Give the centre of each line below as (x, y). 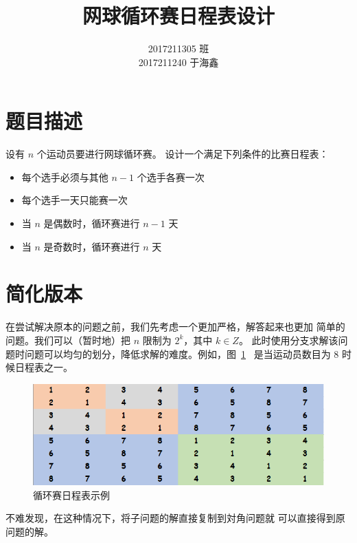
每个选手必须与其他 (65, 177)
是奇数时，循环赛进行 (92, 246)
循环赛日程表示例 (71, 494)
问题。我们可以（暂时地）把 (68, 340)
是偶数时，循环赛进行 (92, 223)
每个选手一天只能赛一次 (74, 200)
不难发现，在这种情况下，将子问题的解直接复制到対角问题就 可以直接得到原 (175, 518)
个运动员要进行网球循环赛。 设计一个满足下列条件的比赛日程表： (183, 154)
